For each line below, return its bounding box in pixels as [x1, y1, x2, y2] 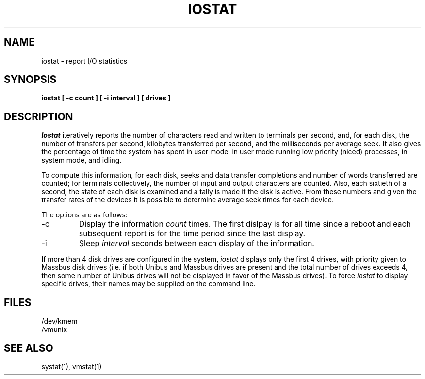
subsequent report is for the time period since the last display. [79, 229, 306, 239]
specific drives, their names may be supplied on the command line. [41, 280, 256, 288]
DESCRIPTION [4, 110, 73, 123]
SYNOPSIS [4, 73, 57, 86]
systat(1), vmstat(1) [41, 362, 102, 371]
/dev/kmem [41, 317, 78, 326]
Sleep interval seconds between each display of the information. [79, 238, 314, 248]
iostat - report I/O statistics [41, 56, 128, 65]
